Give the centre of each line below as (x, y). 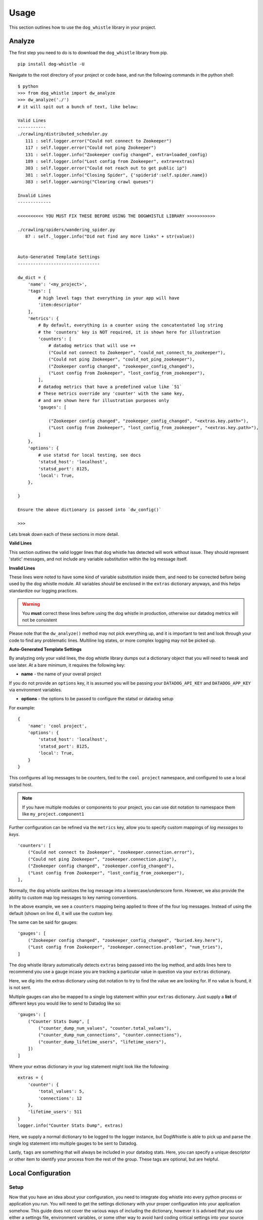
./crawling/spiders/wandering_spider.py (66, 230)
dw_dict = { (32, 277)
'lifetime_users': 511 (55, 1112)
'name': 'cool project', (57, 726)
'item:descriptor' (60, 305)
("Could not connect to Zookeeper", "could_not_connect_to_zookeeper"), (137, 352)
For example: (22, 708)
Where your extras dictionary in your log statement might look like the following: (89, 1067)
